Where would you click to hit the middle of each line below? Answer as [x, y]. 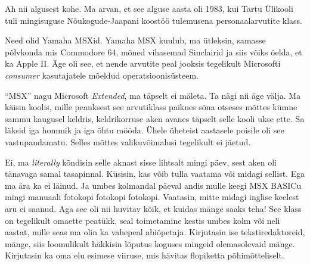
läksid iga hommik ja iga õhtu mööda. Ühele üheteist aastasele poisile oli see [145, 130]
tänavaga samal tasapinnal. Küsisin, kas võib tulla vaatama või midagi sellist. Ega [155, 174]
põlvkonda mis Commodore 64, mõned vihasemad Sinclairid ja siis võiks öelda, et [154, 52]
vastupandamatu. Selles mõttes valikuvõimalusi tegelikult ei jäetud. [128, 141]
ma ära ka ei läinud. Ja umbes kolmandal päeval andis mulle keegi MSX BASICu [153, 185]
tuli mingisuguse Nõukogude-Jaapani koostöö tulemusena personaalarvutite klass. [154, 20]
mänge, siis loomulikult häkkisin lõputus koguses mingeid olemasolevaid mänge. [150, 243]
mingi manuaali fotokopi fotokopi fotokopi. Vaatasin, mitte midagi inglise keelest [152, 197]
